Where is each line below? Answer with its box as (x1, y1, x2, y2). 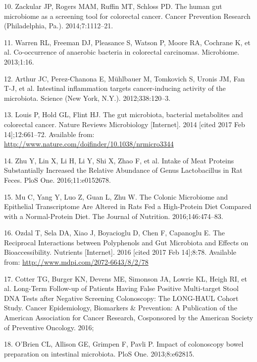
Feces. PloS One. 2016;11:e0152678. (4, 174, 111, 185)
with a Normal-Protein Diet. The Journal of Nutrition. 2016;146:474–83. (4, 211, 223, 221)
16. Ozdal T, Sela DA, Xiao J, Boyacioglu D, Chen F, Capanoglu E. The (4, 227, 225, 238)
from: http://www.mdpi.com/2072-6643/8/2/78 (4, 257, 149, 267)
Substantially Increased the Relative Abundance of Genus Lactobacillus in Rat (4, 165, 243, 175)
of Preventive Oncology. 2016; (4, 322, 94, 332)
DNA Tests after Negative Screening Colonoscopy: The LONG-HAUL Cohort (4, 292, 239, 303)
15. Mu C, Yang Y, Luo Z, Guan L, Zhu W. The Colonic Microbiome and (4, 191, 228, 202)
